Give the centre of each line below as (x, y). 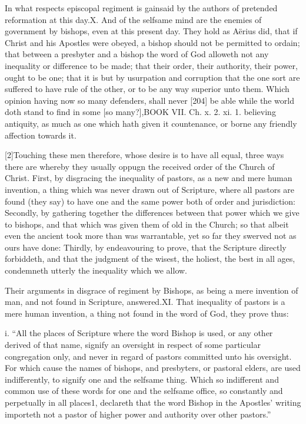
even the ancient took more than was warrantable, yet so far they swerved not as (151, 236)
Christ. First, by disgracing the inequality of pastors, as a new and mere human (149, 178)
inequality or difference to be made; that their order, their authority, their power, (151, 65)
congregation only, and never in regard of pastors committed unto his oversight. (148, 356)
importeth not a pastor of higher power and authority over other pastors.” (138, 414)
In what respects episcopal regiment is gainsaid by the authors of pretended (141, 8)
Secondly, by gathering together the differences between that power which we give (152, 213)
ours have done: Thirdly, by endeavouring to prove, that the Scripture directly (146, 247)
